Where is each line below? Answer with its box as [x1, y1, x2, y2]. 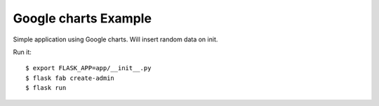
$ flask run [25, 84, 67, 92]
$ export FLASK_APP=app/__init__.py [25, 64, 152, 72]
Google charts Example [13, 11, 152, 26]
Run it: [13, 48, 32, 56]
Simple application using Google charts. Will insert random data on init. [13, 35, 218, 44]
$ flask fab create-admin [25, 74, 115, 82]
